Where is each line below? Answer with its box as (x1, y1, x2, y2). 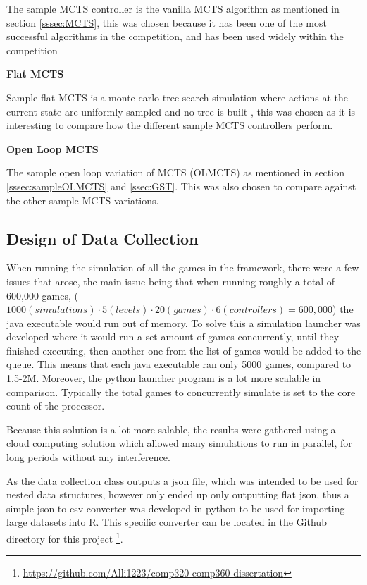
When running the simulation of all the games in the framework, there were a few (6, 260, 359, 275)
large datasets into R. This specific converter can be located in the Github (6, 515, 327, 529)
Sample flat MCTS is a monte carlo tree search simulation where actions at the (6, 90, 348, 104)
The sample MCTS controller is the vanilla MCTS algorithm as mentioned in (6, 1, 340, 16)
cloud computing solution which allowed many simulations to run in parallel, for (6, 436, 352, 450)
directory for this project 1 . (6, 529, 123, 546)
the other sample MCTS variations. (6, 192, 159, 207)
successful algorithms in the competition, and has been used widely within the (6, 29, 344, 44)
